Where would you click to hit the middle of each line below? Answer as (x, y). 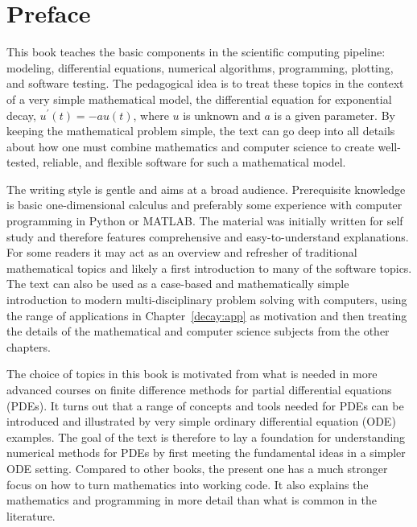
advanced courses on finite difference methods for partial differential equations (199, 389)
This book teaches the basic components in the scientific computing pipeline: (196, 52)
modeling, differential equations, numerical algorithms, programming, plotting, (200, 67)
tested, (23, 162)
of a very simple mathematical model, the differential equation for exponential (199, 99)
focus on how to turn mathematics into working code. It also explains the (188, 484)
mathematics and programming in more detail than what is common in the (192, 500)
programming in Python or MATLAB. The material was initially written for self (205, 221)
